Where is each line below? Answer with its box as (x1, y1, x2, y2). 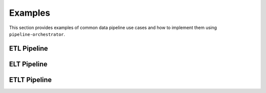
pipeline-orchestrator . (9, 31, 66, 37)
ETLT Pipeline (9, 75, 52, 84)
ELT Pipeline (9, 60, 48, 68)
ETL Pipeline (9, 44, 48, 53)
